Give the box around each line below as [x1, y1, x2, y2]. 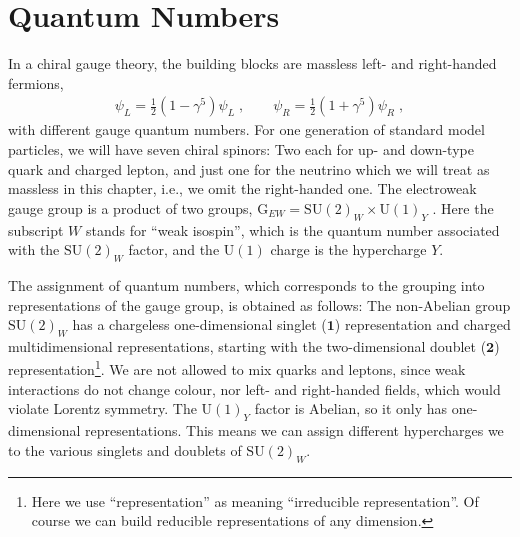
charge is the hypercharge [270, 239, 427, 260]
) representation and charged [334, 314, 511, 335]
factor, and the [128, 239, 220, 260]
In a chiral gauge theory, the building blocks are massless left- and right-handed [8, 53, 497, 74]
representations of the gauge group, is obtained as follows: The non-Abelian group [8, 294, 511, 315]
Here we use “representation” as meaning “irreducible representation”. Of [31, 490, 479, 511]
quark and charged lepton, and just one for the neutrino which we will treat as [8, 158, 490, 179]
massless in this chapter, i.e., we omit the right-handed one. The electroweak [8, 178, 477, 199]
